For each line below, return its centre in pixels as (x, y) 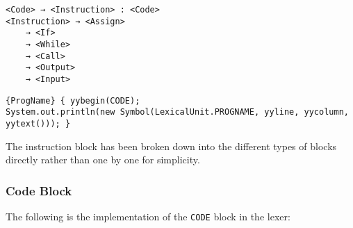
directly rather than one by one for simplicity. (103, 160)
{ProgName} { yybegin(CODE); (73, 100)
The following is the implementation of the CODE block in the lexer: (148, 216)
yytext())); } (38, 123)
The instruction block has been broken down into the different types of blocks (171, 146)
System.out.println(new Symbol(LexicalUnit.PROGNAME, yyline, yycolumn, (177, 112)
